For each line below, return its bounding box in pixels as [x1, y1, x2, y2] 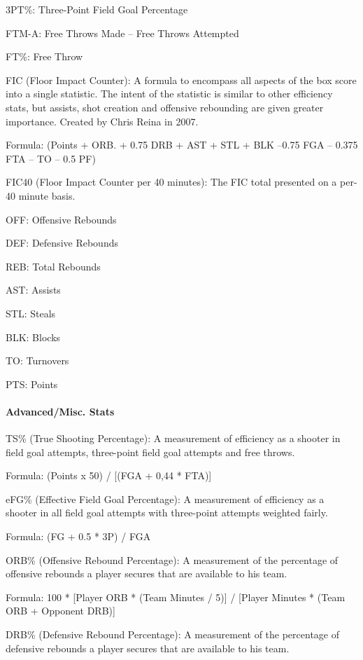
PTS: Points [6, 376, 58, 391]
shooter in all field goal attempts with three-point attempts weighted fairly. [6, 505, 328, 520]
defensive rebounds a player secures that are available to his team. [6, 640, 290, 655]
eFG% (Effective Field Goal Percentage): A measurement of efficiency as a [6, 491, 325, 506]
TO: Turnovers [6, 353, 69, 368]
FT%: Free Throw [6, 49, 83, 64]
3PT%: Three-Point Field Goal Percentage [6, 2, 188, 16]
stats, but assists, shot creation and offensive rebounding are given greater [6, 99, 324, 114]
